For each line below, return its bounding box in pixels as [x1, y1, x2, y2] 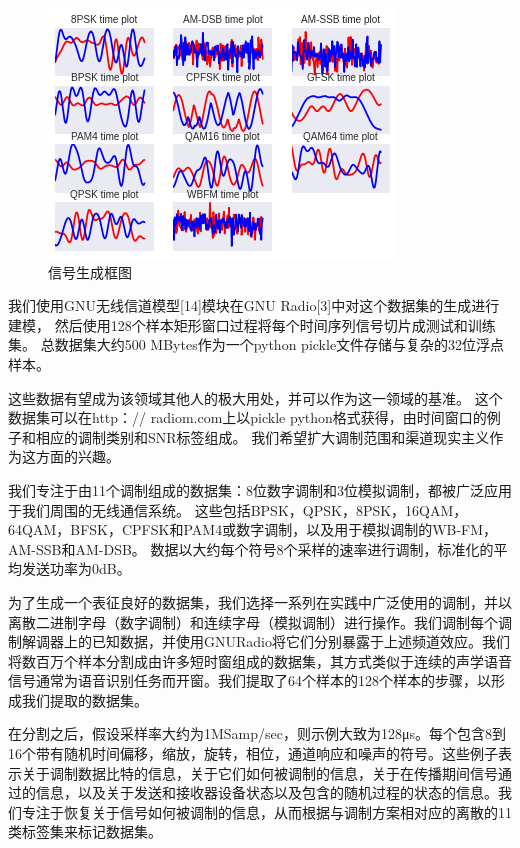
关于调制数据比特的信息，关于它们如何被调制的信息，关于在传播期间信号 [21, 762, 498, 783]
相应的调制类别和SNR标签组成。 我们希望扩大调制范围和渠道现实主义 [35, 426, 490, 447]
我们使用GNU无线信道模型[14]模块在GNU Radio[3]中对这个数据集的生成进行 [8, 295, 500, 316]
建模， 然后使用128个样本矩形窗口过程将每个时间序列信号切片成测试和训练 [8, 314, 496, 335]
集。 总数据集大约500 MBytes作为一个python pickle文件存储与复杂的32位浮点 [8, 334, 505, 355]
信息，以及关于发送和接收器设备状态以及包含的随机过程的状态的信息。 [35, 782, 498, 803]
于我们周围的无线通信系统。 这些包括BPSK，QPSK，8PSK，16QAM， [8, 499, 468, 520]
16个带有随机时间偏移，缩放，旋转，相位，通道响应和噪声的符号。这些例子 [8, 743, 498, 764]
